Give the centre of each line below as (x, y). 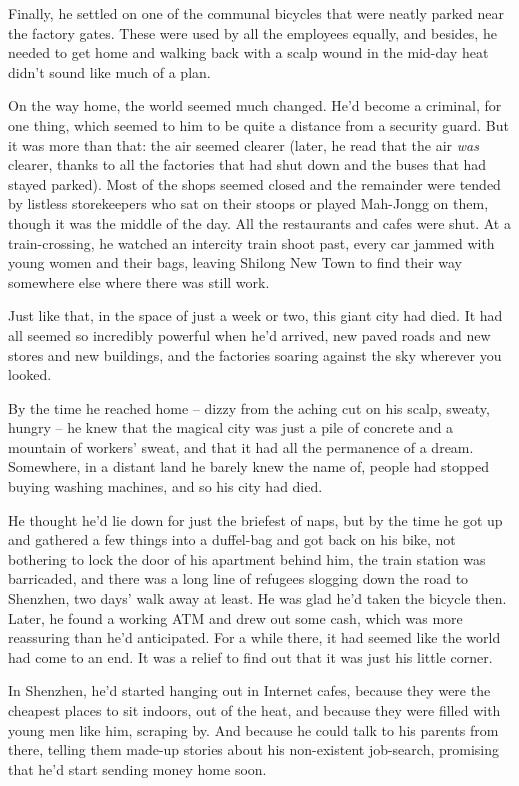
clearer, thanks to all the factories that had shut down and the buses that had (247, 164)
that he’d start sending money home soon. (137, 768)
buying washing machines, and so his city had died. (165, 486)
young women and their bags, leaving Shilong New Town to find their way (235, 262)
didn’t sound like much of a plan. (109, 71)
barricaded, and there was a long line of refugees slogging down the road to (238, 578)
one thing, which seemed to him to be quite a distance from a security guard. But (259, 124)
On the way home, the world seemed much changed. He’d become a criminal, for (255, 105)
